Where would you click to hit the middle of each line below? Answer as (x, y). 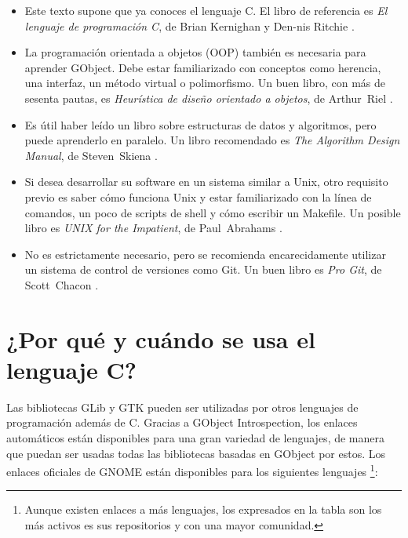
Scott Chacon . (62, 284)
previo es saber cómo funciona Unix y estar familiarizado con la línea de (198, 196)
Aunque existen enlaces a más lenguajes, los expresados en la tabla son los (203, 509)
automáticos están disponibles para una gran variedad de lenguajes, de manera (196, 438)
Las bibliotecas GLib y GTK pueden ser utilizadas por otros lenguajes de (182, 407)
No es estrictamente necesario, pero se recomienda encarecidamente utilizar (205, 254)
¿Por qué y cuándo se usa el (161, 338)
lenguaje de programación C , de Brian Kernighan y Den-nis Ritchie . (189, 25)
